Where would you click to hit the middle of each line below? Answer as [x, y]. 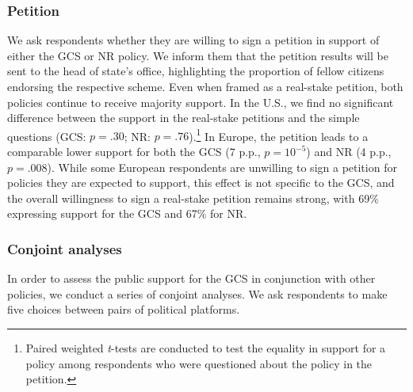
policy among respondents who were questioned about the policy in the [199, 363]
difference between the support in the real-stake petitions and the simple [184, 118]
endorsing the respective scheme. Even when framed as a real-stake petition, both [205, 86]
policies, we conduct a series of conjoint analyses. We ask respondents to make [197, 293]
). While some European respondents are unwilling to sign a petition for [222, 167]
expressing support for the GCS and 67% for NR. [127, 213]
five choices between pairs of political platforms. [124, 309]
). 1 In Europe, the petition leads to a [279, 135]
